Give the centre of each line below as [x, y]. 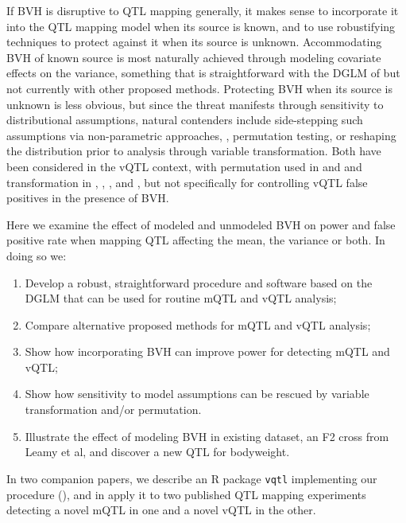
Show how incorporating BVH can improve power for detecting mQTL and [207, 351]
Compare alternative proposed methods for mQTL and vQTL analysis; [198, 324]
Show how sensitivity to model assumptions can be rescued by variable [197, 394]
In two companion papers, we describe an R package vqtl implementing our [192, 478]
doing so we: [37, 255]
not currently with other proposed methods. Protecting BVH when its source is [199, 88]
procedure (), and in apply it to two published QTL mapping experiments [186, 494]
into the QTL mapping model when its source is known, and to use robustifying [201, 26]
